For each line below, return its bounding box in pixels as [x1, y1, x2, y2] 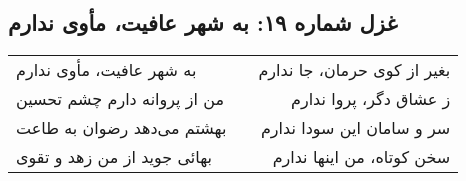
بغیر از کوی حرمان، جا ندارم [258, 58, 451, 82]
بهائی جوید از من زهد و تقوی [16, 145, 213, 169]
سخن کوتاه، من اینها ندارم [272, 145, 451, 169]
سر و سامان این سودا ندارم [260, 116, 451, 140]
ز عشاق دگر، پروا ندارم [291, 87, 451, 111]
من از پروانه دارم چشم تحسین [16, 87, 225, 111]
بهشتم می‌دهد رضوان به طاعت [16, 116, 227, 140]
